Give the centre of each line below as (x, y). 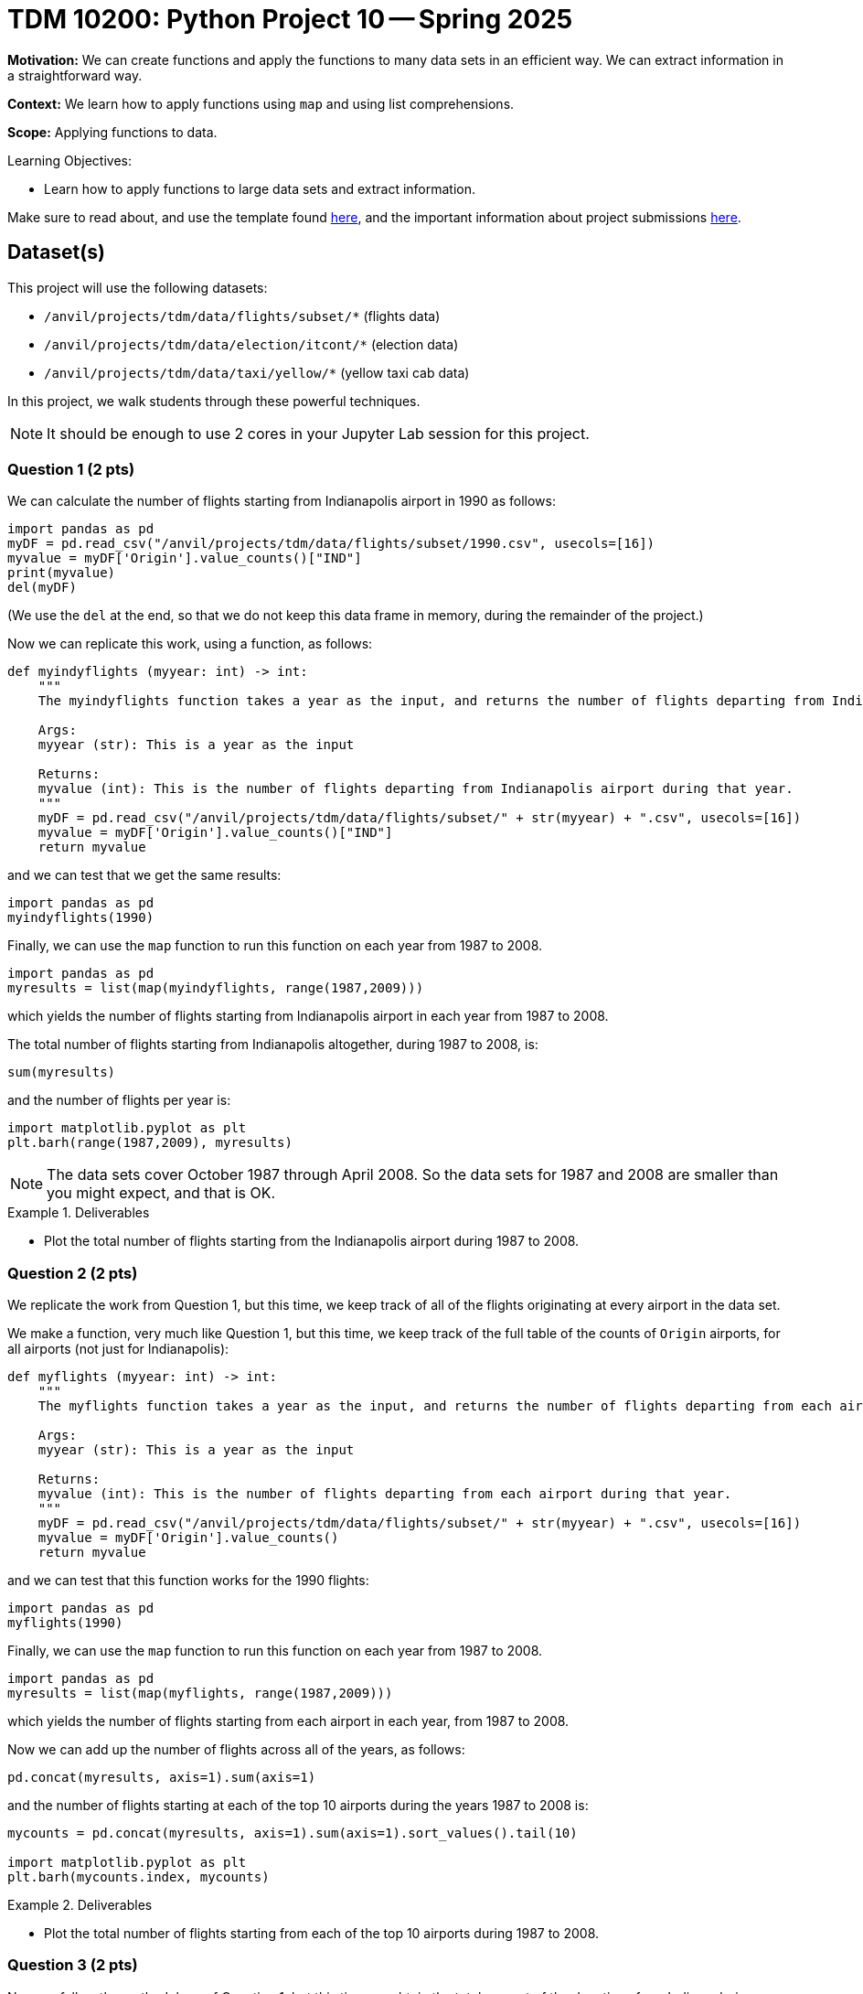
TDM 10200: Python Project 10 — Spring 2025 (290, 19)
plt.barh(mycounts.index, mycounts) (139, 1877)
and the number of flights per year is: (119, 1100)
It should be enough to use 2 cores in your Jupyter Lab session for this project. (318, 433)
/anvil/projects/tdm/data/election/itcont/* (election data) (251, 344)
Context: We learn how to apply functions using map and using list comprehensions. (261, 103)
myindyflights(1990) (81, 918)
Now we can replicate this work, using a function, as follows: (190, 644)
